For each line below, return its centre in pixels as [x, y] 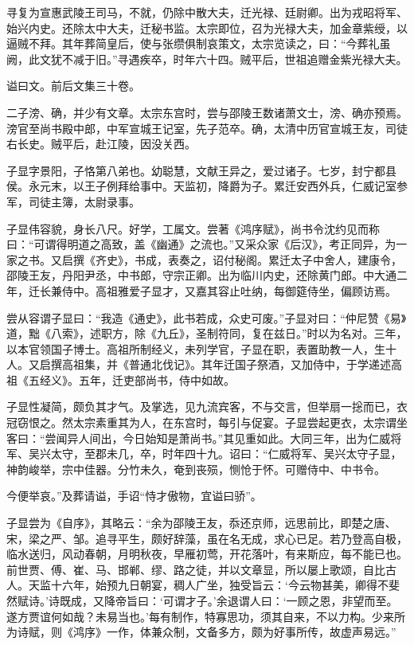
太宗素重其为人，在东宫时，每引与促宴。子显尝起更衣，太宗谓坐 [240, 422]
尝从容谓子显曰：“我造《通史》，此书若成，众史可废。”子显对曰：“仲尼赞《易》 [207, 317]
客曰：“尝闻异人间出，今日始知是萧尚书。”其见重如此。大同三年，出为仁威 [199, 438]
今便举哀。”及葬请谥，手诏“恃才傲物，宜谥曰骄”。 [134, 496]
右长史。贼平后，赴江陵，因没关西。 [101, 144]
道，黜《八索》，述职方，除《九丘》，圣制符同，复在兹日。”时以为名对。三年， [207, 333]
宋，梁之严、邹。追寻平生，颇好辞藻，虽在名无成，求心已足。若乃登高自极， [207, 538]
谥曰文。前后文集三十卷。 [73, 86]
